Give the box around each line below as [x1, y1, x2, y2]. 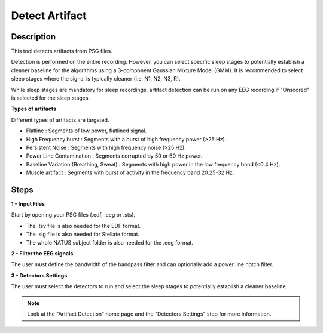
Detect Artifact [11, 9, 87, 22]
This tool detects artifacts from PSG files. [11, 48, 113, 55]
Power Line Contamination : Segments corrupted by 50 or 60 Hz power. [26, 152, 203, 159]
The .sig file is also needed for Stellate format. [26, 230, 140, 238]
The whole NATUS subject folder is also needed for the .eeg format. [26, 239, 194, 246]
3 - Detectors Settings [11, 272, 68, 279]
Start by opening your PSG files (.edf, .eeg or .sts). [11, 211, 136, 218]
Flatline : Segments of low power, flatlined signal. [26, 127, 147, 134]
